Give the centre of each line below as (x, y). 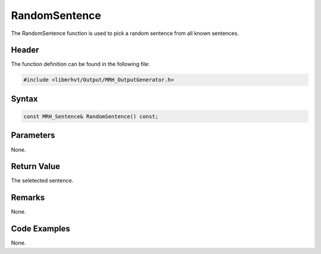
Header (25, 50)
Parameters (33, 136)
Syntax (24, 99)
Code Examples (41, 229)
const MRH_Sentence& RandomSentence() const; (91, 117)
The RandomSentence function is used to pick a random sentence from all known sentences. (125, 33)
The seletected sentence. (42, 180)
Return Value (36, 166)
